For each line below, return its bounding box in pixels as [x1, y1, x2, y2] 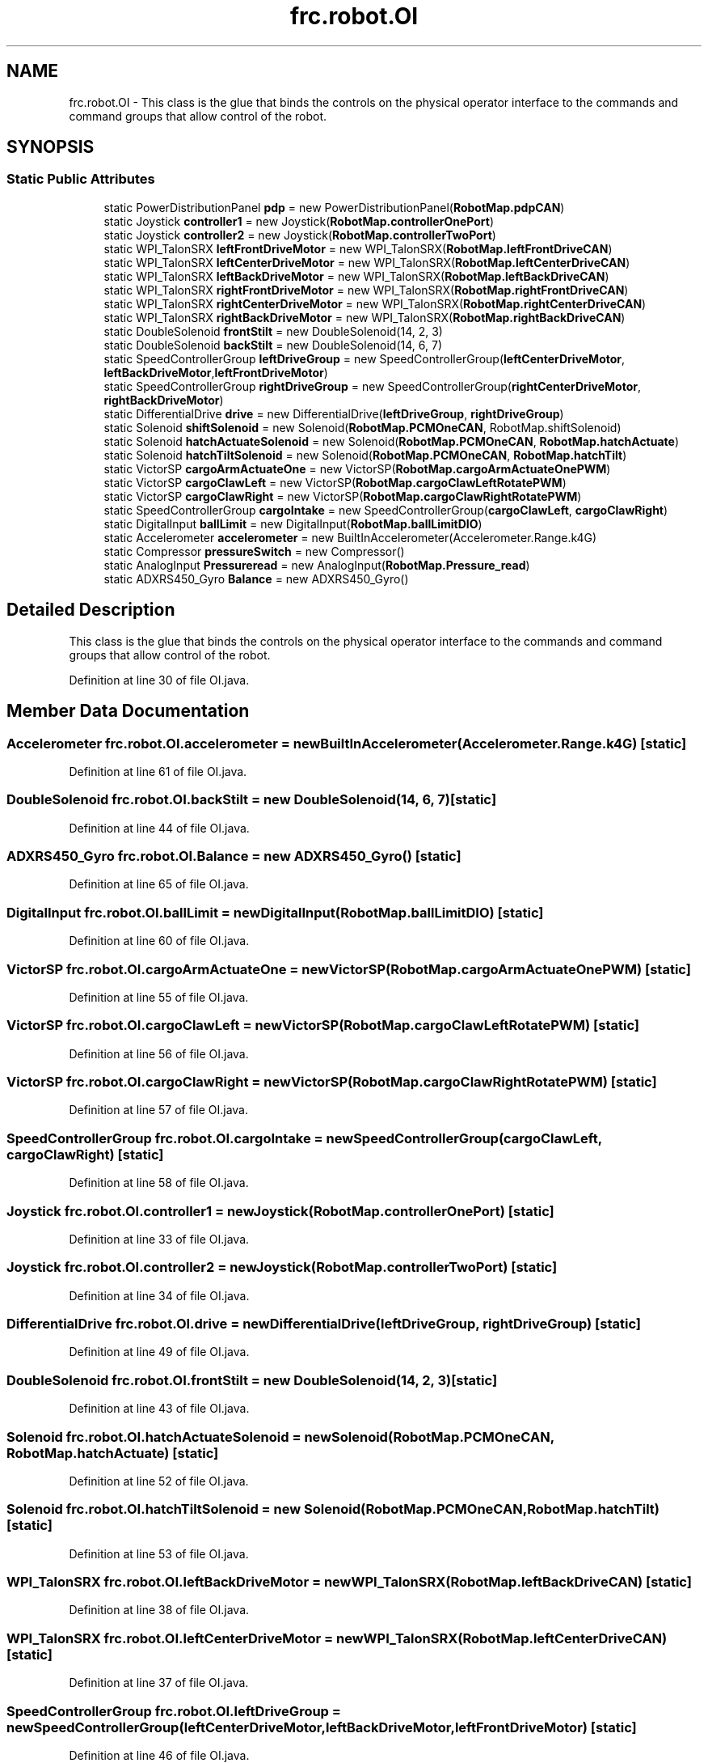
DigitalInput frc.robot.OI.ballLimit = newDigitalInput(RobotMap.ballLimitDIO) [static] [6, 904, 544, 921]
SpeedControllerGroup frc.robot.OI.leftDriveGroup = [6, 1702, 341, 1719]
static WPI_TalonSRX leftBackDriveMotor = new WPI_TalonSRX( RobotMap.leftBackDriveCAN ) [103, 269, 609, 283]
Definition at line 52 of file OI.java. [69, 1473, 249, 1488]
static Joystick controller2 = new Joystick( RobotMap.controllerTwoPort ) [103, 227, 496, 242]
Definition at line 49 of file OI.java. [69, 1345, 250, 1359]
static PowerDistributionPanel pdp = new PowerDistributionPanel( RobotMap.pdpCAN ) [103, 200, 565, 214]
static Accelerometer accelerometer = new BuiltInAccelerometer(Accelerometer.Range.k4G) [103, 530, 597, 545]
